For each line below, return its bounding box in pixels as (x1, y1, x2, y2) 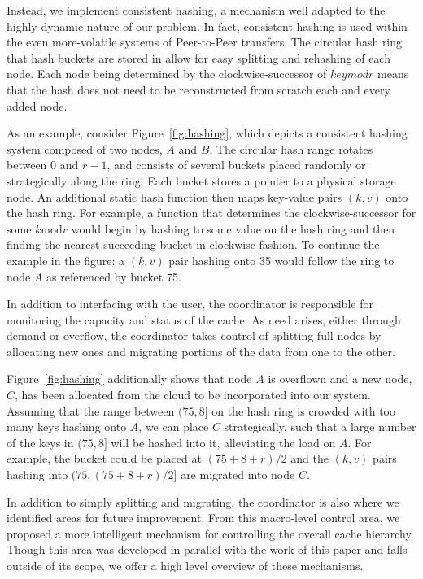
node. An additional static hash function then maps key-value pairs (7, 188, 342, 205)
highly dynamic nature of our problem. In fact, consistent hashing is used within (7, 17, 408, 34)
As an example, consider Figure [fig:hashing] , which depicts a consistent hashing (7, 124, 408, 141)
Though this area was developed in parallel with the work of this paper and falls (7, 541, 408, 558)
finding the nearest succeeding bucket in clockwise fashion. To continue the (7, 236, 380, 253)
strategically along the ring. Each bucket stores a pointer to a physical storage (7, 172, 396, 189)
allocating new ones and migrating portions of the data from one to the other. (7, 342, 395, 359)
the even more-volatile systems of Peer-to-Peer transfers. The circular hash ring (7, 33, 403, 50)
